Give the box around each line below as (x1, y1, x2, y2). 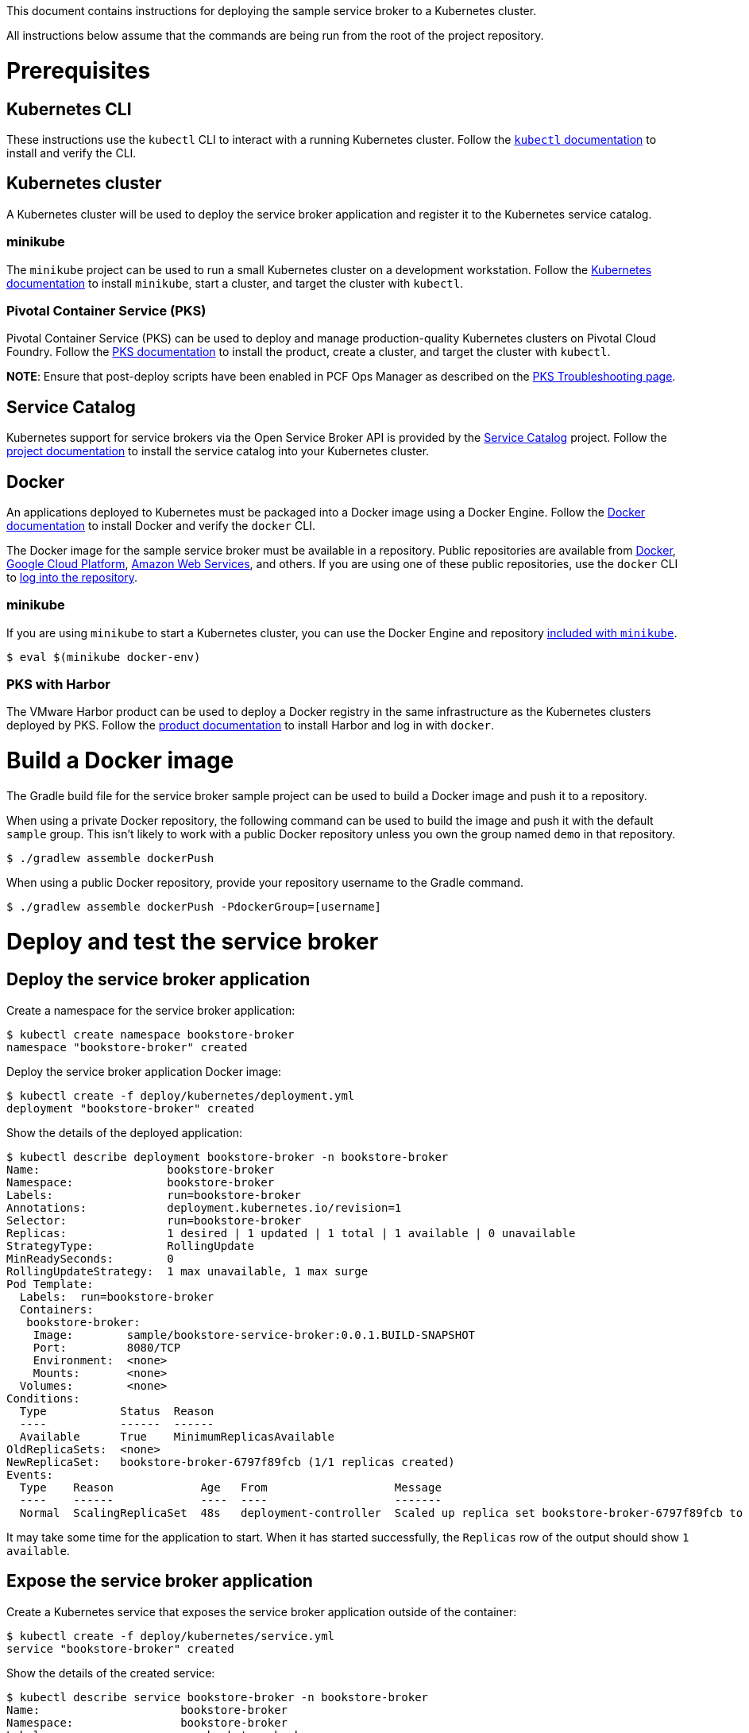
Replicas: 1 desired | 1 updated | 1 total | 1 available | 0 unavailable (6, 1226, 576, 1240)
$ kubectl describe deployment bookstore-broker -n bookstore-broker (6, 1150, 449, 1163)
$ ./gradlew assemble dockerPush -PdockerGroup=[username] (6, 899, 382, 913)
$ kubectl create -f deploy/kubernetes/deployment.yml (6, 1089, 355, 1102)
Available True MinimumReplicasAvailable (19, 1429, 335, 1443)
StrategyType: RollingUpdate (6, 1239, 254, 1252)
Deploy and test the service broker (6, 927, 379, 955)
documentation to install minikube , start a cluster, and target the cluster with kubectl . (6, 276, 464, 290)
